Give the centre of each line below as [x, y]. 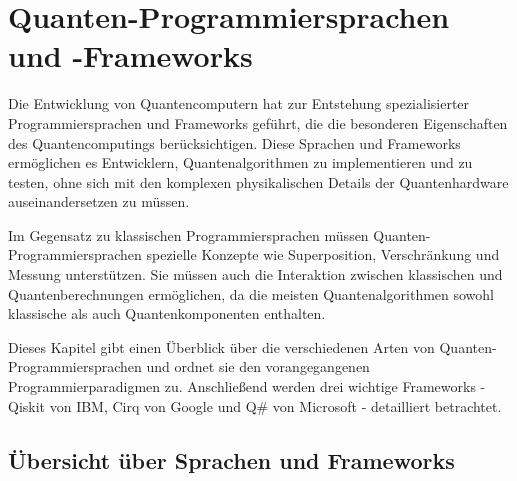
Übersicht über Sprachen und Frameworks [231, 459]
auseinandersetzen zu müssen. [99, 201]
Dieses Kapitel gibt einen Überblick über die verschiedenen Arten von [221, 346]
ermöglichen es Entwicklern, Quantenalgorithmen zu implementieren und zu [240, 162]
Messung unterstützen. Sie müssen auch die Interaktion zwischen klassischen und [255, 274]
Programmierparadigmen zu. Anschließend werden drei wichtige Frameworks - [247, 386]
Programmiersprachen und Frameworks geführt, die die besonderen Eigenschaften [258, 122]
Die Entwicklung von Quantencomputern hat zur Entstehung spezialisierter [239, 103]
